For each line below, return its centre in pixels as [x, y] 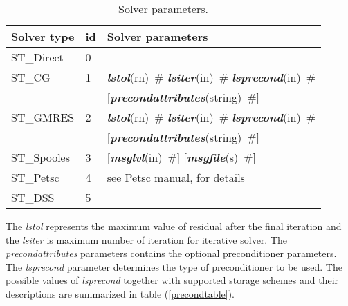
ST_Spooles [40, 157]
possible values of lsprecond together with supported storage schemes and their [172, 280]
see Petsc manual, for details [176, 177]
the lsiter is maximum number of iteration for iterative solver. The [146, 239]
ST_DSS [33, 197]
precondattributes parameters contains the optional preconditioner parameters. [171, 253]
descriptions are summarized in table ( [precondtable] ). [120, 293]
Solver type [43, 36]
